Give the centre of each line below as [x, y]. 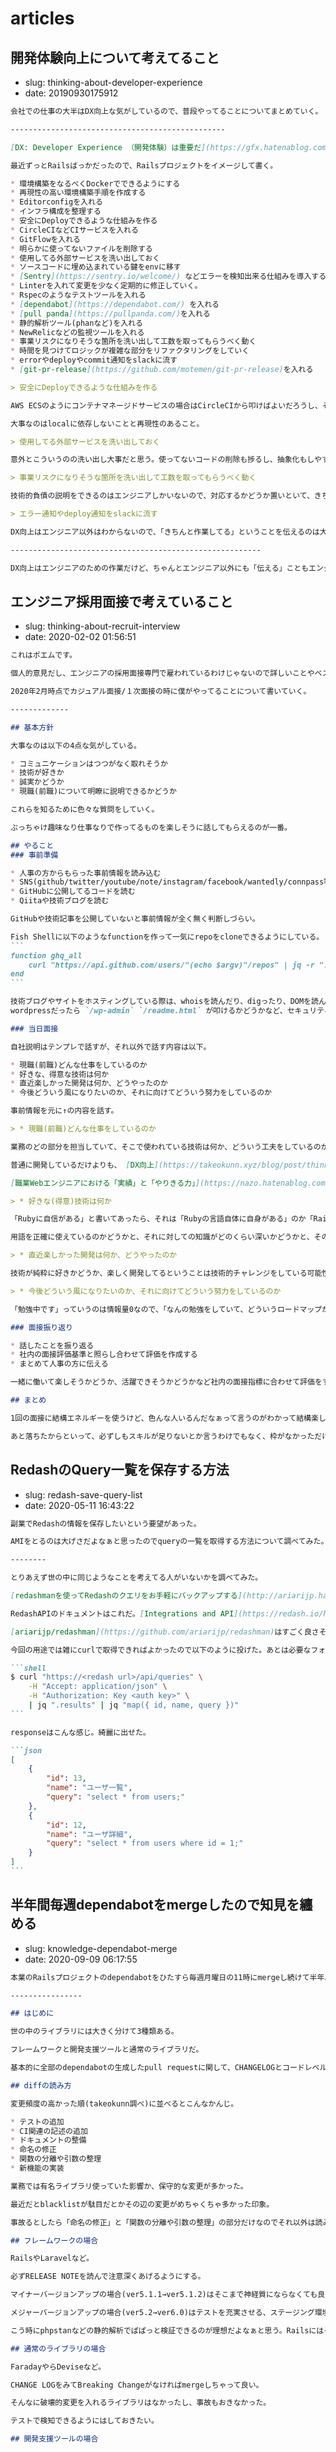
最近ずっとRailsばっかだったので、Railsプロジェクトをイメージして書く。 [144, 165]
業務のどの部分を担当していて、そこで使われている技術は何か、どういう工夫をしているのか [169, 1147]
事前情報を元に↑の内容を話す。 [64, 1111]
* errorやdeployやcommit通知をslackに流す [94, 360]
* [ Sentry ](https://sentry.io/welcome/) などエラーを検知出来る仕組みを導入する [168, 277]
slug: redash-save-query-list [83, 1494]
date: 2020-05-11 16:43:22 [79, 1505]
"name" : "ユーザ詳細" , [89, 1834]
